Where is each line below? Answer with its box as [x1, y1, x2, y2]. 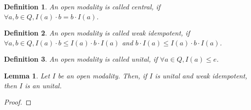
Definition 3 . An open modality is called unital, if [4, 54, 158, 64]
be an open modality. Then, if [58, 70, 147, 80]
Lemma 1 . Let [4, 70, 50, 80]
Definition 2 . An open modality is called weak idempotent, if [4, 28, 190, 38]
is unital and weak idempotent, [155, 70, 248, 80]
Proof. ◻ [4, 97, 32, 107]
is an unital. [25, 80, 62, 90]
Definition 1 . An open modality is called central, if [4, 1, 161, 11]
